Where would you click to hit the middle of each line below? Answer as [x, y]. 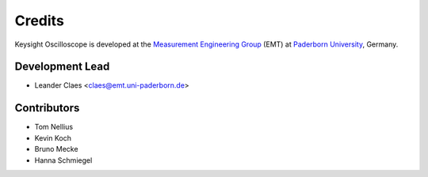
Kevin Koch [53, 137]
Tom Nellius [54, 127]
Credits [40, 21]
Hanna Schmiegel [63, 160]
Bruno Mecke [56, 149]
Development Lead [62, 67]
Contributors [47, 108]
